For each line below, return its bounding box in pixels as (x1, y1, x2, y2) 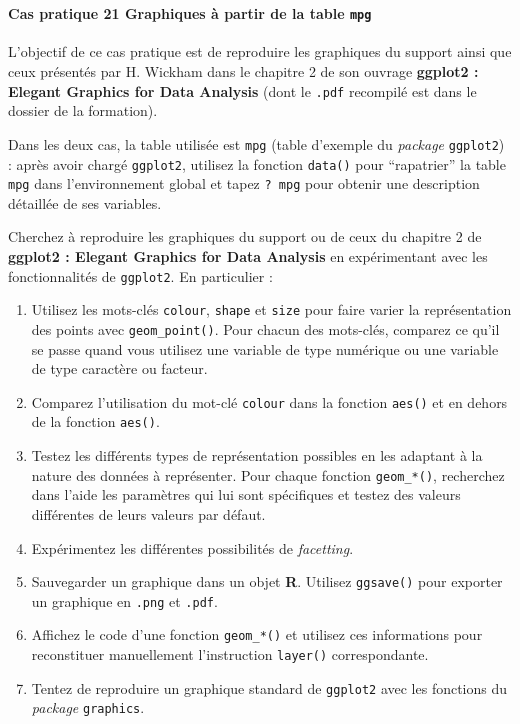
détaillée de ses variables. (8, 192, 162, 213)
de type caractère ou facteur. (31, 358, 208, 379)
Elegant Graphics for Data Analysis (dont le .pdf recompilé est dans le (8, 80, 477, 101)
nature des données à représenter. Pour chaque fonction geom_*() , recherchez (31, 464, 505, 485)
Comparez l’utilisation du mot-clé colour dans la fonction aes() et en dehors (31, 391, 508, 412)
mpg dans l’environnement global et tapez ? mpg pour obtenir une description (8, 173, 480, 194)
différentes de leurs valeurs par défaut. (31, 503, 266, 524)
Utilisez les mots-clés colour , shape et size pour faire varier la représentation (31, 299, 512, 320)
